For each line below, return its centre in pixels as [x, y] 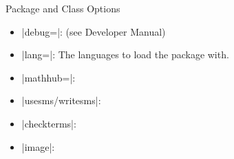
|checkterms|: [49, 123]
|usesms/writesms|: [61, 100]
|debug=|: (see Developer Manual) [94, 31]
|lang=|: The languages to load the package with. [125, 54]
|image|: [38, 146]
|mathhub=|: [49, 77]
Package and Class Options [63, 8]
